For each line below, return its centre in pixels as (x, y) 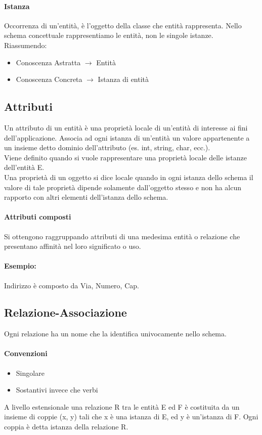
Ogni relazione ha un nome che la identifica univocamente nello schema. (115, 334)
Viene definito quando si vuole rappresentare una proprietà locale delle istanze (125, 157)
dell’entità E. (24, 167)
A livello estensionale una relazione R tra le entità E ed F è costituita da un (122, 406)
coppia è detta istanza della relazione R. (66, 427)
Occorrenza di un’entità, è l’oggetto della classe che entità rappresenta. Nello (123, 25)
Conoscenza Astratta (48, 62)
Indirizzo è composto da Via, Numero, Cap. (72, 285)
